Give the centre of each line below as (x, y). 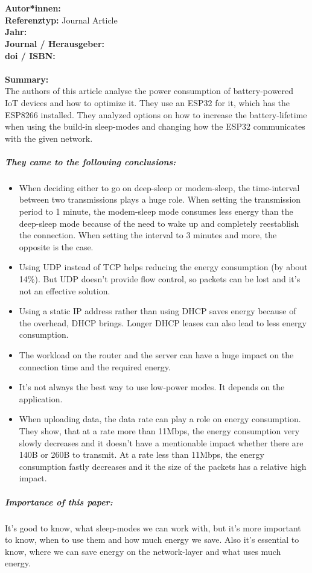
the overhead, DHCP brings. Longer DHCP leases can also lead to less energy (163, 322)
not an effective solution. (65, 290)
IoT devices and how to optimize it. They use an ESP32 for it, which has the (147, 102)
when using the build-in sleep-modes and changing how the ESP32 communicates (155, 126)
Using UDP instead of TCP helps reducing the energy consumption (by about (163, 267)
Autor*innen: (33, 8)
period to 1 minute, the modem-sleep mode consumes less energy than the (156, 211)
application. (41, 398)
